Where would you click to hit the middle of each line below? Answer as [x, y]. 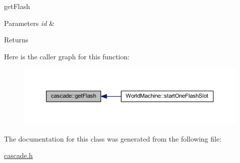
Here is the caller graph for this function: [67, 56]
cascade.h [18, 155]
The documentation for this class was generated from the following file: [113, 138]
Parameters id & [29, 23]
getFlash [17, 6]
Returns [16, 40]
